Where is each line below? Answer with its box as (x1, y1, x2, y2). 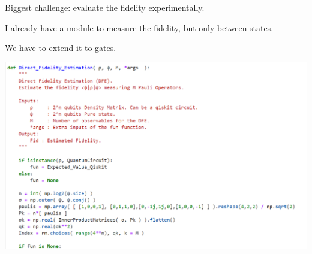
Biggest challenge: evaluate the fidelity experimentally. (5, 1, 205, 13)
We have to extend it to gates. (5, 41, 116, 54)
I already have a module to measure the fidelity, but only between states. (5, 21, 274, 34)
